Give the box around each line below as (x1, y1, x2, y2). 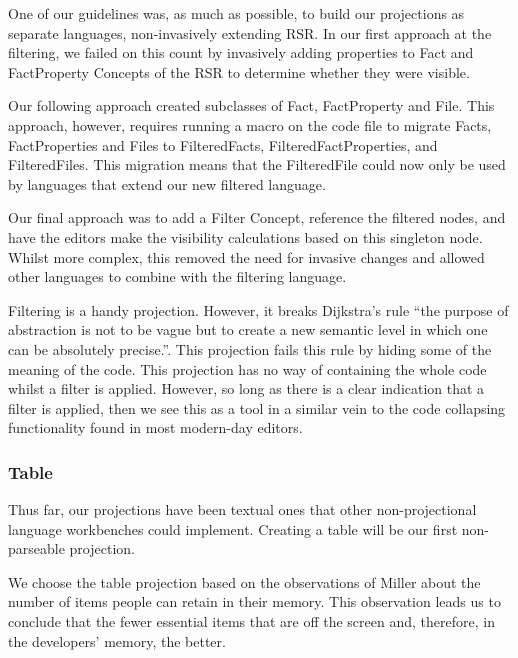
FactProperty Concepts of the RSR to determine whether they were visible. (8, 61, 470, 82)
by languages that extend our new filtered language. (8, 173, 326, 194)
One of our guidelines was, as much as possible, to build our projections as (8, 3, 465, 23)
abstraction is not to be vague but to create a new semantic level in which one (8, 319, 488, 340)
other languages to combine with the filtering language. (8, 266, 347, 287)
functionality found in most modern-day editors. (8, 417, 303, 438)
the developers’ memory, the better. (8, 630, 226, 651)
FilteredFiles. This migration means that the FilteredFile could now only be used (8, 154, 506, 175)
